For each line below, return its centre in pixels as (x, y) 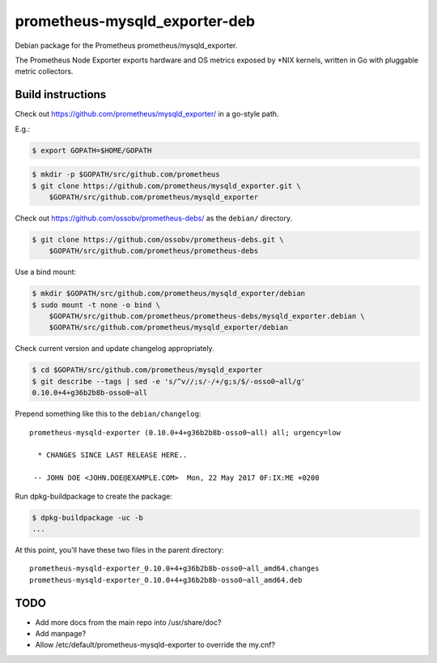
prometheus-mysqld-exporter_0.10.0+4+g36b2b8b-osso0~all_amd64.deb (166, 580)
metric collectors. (44, 71)
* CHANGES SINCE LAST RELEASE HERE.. (112, 455)
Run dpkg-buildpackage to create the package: (94, 496)
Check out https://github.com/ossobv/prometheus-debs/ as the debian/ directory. (154, 218)
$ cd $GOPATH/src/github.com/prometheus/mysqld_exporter (147, 370)
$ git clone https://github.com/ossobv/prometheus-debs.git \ (158, 240)
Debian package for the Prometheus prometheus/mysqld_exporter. (126, 45)
